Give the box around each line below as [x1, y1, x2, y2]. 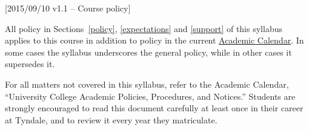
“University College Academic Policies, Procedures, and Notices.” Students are [5, 89, 296, 102]
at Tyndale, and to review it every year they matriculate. [5, 113, 218, 126]
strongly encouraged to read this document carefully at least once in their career [5, 102, 304, 114]
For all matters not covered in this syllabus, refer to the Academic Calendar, [5, 77, 289, 90]
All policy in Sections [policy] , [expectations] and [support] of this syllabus [5, 22, 282, 34]
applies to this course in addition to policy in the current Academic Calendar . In [5, 34, 304, 47]
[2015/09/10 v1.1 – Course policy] [5, 2, 131, 14]
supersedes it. [5, 57, 55, 70]
